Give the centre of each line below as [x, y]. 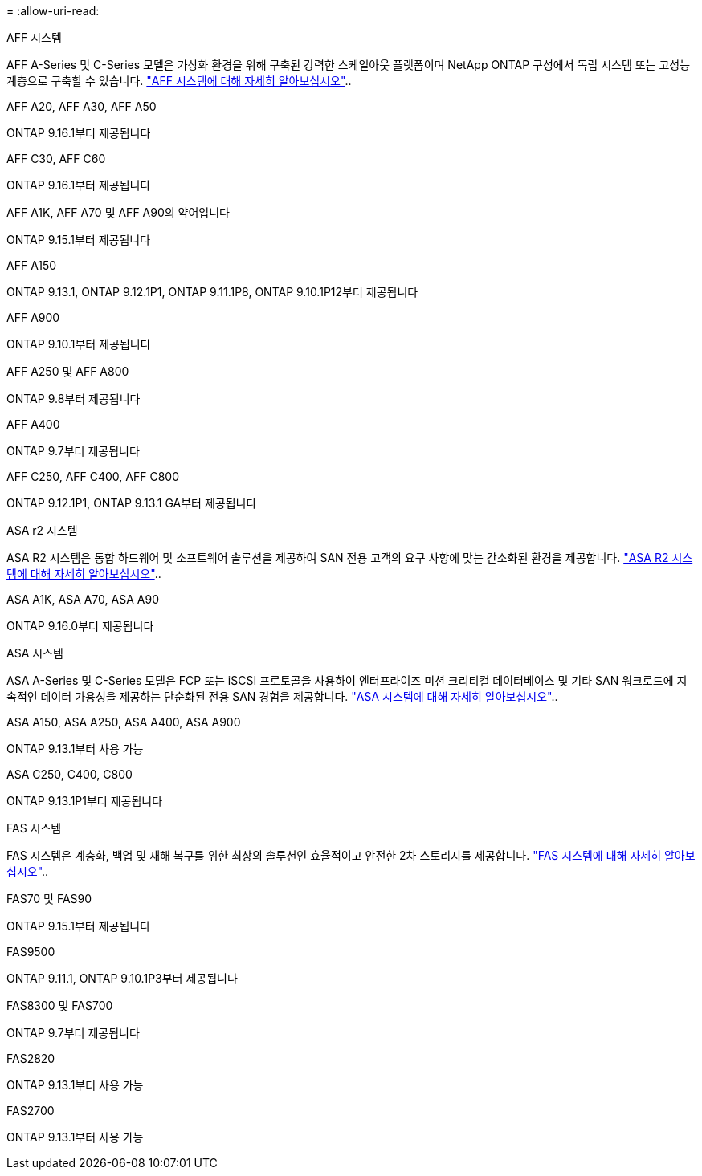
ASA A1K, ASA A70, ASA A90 [83, 599]
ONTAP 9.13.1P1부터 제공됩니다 [85, 801]
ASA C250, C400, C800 [69, 774]
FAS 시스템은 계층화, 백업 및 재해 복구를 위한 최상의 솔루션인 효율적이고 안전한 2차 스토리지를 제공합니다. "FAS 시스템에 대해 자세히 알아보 [351, 855]
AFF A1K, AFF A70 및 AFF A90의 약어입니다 [118, 212]
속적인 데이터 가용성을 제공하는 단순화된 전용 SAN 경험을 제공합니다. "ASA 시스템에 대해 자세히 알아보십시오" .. [282, 696]
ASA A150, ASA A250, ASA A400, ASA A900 [124, 722]
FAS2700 [31, 1111]
